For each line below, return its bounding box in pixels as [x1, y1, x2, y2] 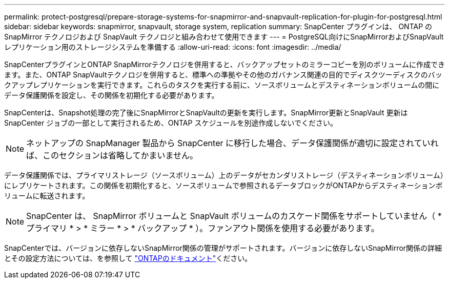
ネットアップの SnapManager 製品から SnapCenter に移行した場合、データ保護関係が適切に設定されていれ [26, 138, 439, 148]
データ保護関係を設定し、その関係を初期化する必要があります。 [4, 91, 219, 99]
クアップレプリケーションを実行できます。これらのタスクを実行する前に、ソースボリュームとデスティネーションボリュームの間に [4, 80, 440, 89]
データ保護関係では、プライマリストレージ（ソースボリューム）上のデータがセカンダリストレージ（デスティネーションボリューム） [4, 171, 444, 179]
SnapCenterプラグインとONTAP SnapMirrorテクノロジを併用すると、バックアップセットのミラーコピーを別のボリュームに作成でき [4, 60, 445, 69]
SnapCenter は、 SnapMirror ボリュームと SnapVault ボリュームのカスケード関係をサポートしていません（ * [26, 211, 442, 221]
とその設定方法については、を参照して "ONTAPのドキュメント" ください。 [4, 254, 252, 262]
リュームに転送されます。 [4, 191, 90, 200]
